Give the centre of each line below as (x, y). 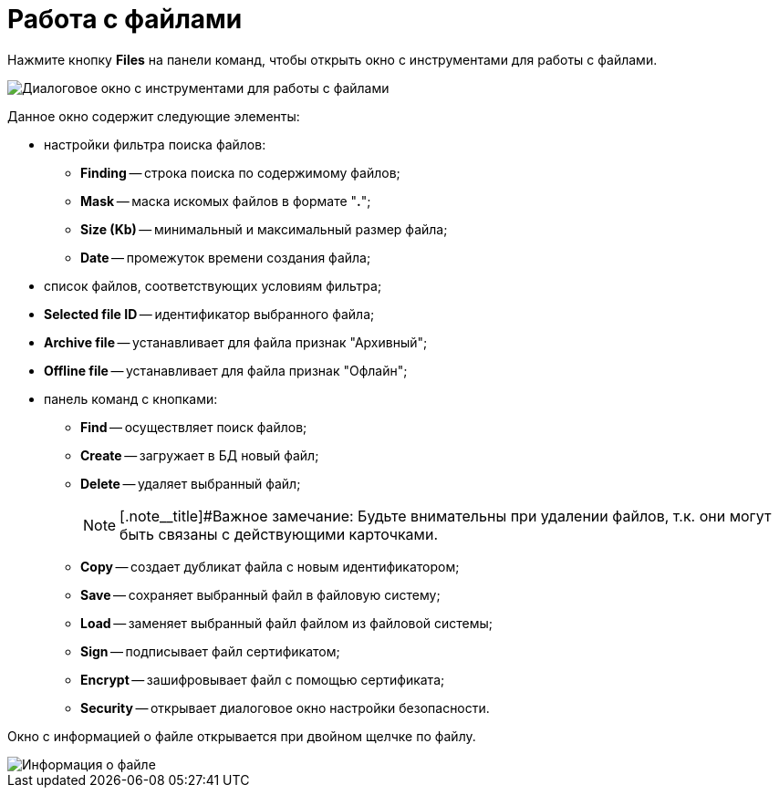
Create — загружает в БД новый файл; (200, 455)
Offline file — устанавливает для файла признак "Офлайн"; (226, 370)
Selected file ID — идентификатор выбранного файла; (209, 314)
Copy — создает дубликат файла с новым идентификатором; (270, 566)
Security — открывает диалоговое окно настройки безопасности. (285, 707)
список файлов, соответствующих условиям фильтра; (213, 285)
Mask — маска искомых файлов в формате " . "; (226, 201)
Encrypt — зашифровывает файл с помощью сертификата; (263, 679)
